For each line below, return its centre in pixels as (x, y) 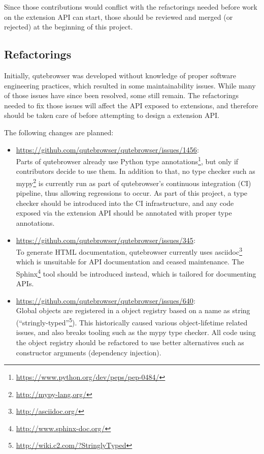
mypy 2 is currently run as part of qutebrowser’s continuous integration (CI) (134, 182)
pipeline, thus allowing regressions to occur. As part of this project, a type (132, 193)
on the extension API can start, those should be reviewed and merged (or (119, 17)
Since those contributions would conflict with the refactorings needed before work (131, 7)
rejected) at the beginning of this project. (69, 27)
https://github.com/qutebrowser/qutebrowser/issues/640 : (106, 300)
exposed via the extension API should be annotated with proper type (124, 213)
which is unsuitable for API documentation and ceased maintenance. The (130, 262)
